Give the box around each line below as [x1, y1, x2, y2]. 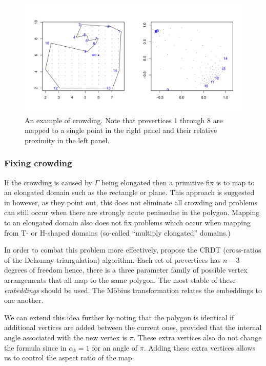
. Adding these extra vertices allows [144, 342, 255, 353]
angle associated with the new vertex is [4, 332, 127, 342]
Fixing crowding [4, 157, 72, 169]
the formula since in [4, 342, 67, 353]
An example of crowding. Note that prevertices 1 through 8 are [25, 114, 223, 125]
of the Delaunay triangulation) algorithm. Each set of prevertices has [4, 254, 221, 265]
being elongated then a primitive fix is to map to [101, 177, 255, 187]
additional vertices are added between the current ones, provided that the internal [4, 322, 262, 333]
